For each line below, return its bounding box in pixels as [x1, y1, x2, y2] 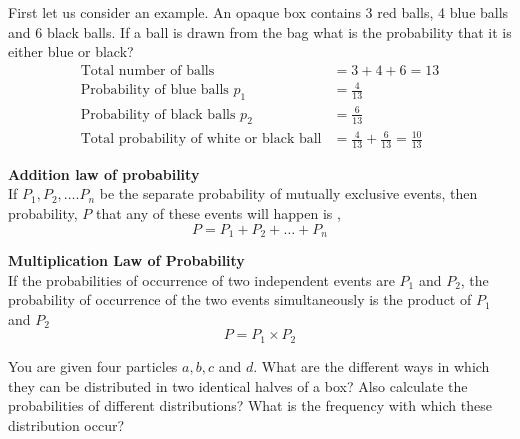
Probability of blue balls [80, 83, 229, 98]
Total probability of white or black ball [80, 132, 322, 147]
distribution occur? [8, 414, 125, 435]
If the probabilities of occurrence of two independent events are [8, 269, 395, 290]
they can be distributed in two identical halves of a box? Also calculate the [8, 375, 468, 396]
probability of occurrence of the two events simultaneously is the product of [8, 289, 472, 310]
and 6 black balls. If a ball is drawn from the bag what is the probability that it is [8, 21, 512, 42]
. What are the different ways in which [253, 355, 490, 376]
